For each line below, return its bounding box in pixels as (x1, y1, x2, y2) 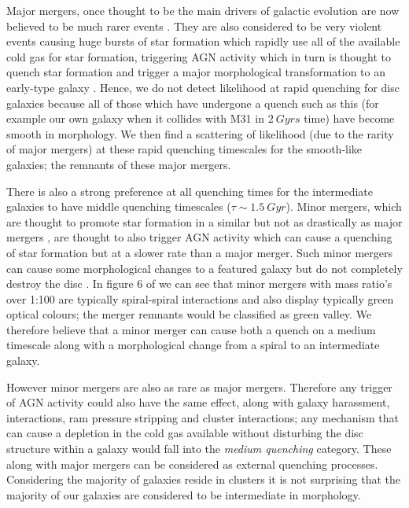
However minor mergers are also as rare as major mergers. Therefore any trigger (6, 378, 392, 395)
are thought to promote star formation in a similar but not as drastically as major (6, 213, 403, 230)
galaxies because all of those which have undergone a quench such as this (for (6, 94, 379, 111)
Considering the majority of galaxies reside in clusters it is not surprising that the (6, 471, 400, 488)
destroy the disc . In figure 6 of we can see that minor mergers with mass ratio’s (6, 275, 392, 292)
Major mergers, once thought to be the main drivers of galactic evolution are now (6, 2, 400, 18)
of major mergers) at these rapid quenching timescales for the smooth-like (6, 141, 363, 157)
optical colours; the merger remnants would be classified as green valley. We (6, 306, 372, 322)
